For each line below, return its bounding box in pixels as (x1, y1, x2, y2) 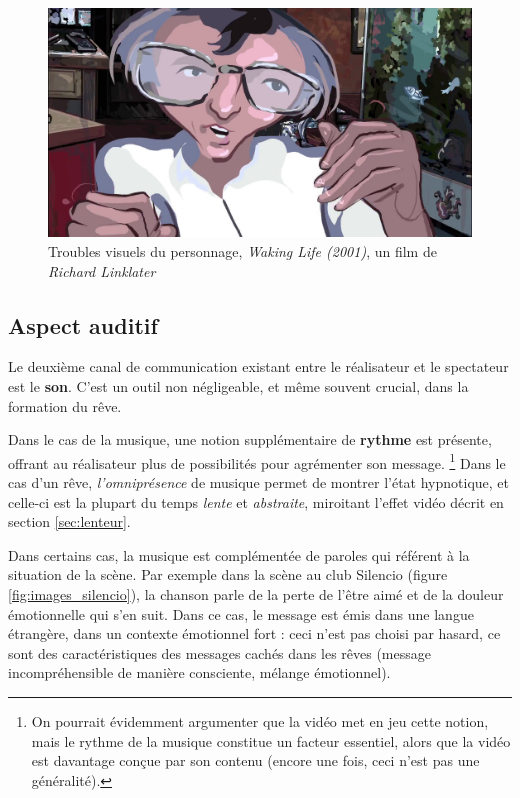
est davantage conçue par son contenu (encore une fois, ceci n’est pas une (31, 750, 480, 771)
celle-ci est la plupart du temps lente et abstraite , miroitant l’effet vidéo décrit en (8, 491, 504, 512)
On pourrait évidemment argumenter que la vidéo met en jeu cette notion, (31, 710, 489, 731)
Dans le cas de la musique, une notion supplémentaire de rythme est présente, (8, 429, 492, 450)
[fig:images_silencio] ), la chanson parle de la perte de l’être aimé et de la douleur (8, 583, 504, 604)
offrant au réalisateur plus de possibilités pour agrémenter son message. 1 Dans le (8, 449, 506, 473)
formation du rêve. (8, 395, 122, 416)
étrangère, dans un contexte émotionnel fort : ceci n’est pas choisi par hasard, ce (8, 623, 501, 644)
